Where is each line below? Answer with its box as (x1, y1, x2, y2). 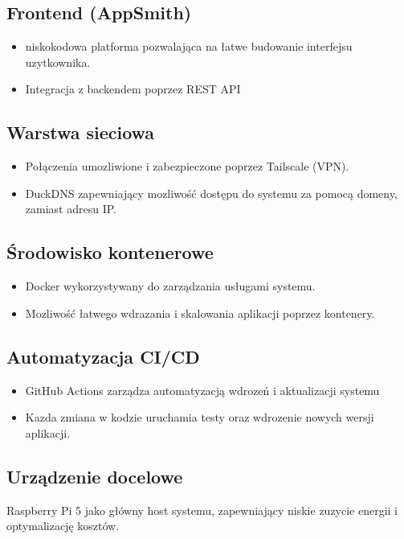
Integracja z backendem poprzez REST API (25, 80, 241, 97)
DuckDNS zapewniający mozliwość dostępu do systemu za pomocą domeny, (25, 184, 398, 201)
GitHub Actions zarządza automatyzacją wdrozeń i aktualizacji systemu (25, 381, 380, 398)
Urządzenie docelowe (6, 463, 183, 488)
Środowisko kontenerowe (6, 240, 214, 265)
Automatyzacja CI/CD (6, 344, 200, 368)
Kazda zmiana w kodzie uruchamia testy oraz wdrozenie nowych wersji (25, 409, 374, 426)
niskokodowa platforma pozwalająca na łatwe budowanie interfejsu (25, 38, 353, 55)
